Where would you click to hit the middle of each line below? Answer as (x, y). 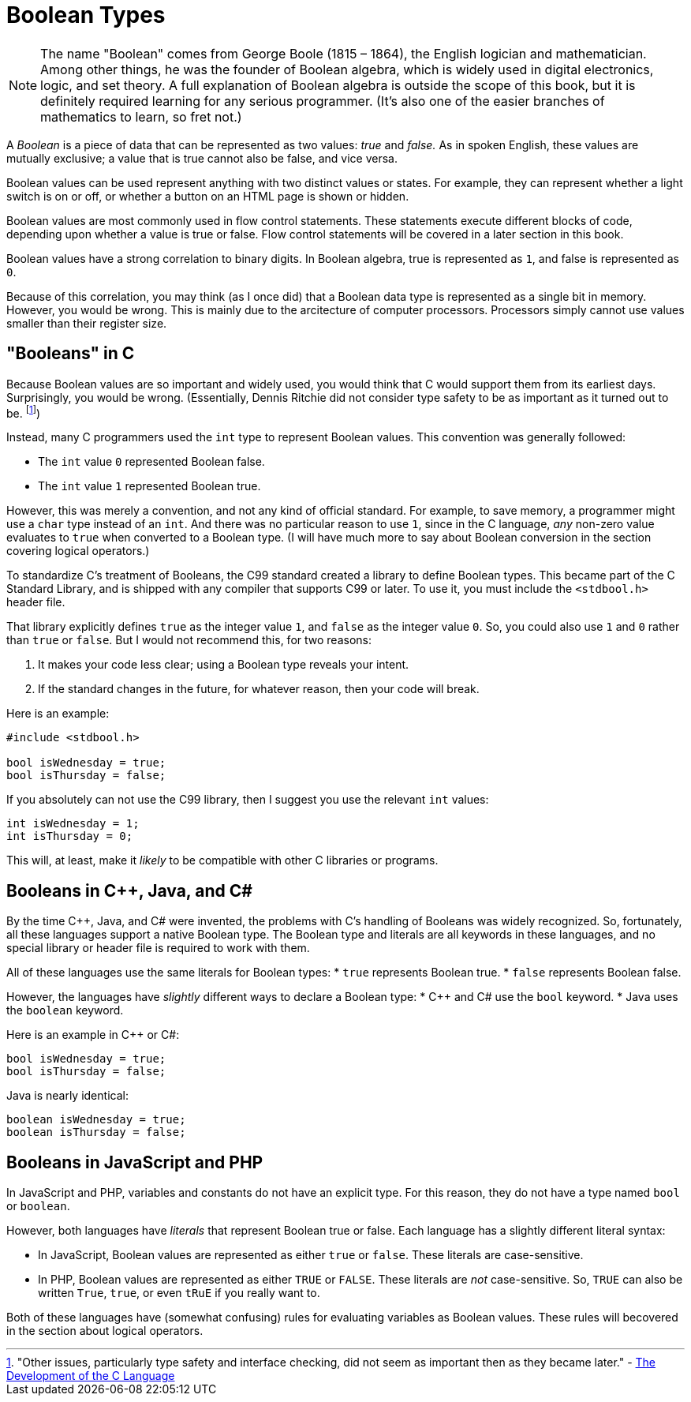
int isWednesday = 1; (73, 824)
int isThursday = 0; (70, 836)
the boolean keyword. (65, 1010)
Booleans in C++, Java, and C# (129, 890)
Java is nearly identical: (67, 1096)
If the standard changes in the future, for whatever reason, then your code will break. (259, 689)
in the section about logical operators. (105, 1330)
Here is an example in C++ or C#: (93, 1035)
